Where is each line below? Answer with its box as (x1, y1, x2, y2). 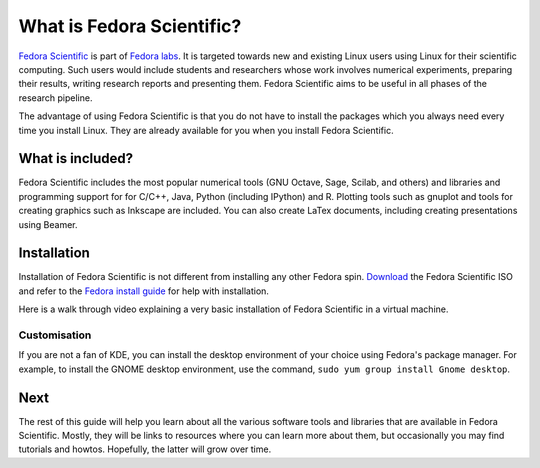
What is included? (18, 150, 134, 167)
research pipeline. (18, 91, 93, 104)
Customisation (18, 328, 92, 342)
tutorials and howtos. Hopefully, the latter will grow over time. (18, 443, 272, 455)
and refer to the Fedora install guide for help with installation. (18, 285, 270, 297)
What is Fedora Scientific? (18, 15, 242, 37)
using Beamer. (18, 218, 79, 230)
